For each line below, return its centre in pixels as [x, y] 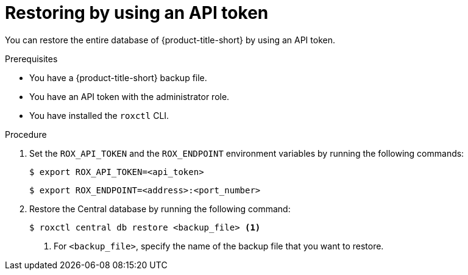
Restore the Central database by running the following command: [160, 209]
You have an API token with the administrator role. [129, 96]
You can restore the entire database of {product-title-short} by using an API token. [170, 40]
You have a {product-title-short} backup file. [118, 77]
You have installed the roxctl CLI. [99, 115]
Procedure [26, 134]
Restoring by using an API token [137, 13]
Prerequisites [31, 59]
